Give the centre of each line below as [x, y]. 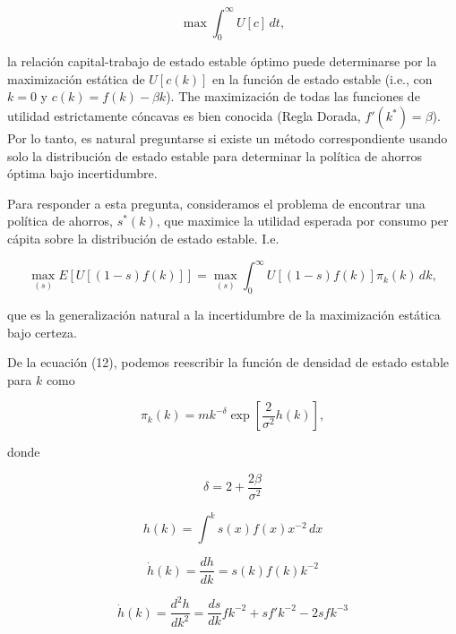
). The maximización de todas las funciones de [293, 96]
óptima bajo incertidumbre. [82, 173]
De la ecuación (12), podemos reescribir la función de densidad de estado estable [228, 362]
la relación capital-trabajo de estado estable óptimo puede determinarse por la [222, 61]
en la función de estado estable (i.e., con [323, 78]
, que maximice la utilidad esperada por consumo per [302, 221]
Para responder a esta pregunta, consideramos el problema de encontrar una [216, 203]
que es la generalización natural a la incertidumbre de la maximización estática [224, 314]
